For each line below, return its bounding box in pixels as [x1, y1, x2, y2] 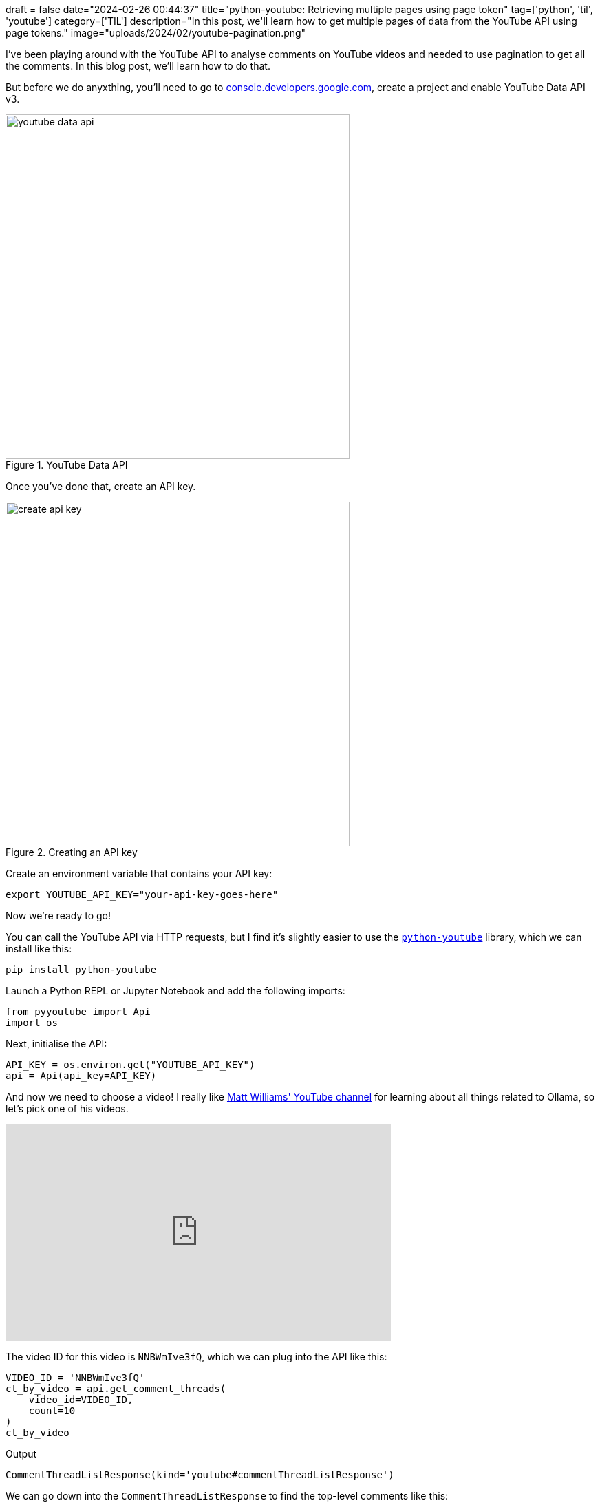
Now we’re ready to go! [6, 910, 111, 921]
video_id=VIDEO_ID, [28, 1394, 133, 1405]
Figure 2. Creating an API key [6, 846, 138, 858]
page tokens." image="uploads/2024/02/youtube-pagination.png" [6, 27, 306, 39]
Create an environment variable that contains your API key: [6, 868, 272, 879]
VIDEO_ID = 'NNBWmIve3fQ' [6, 1372, 145, 1383]
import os [6, 1017, 58, 1028]
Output [6, 1448, 36, 1460]
